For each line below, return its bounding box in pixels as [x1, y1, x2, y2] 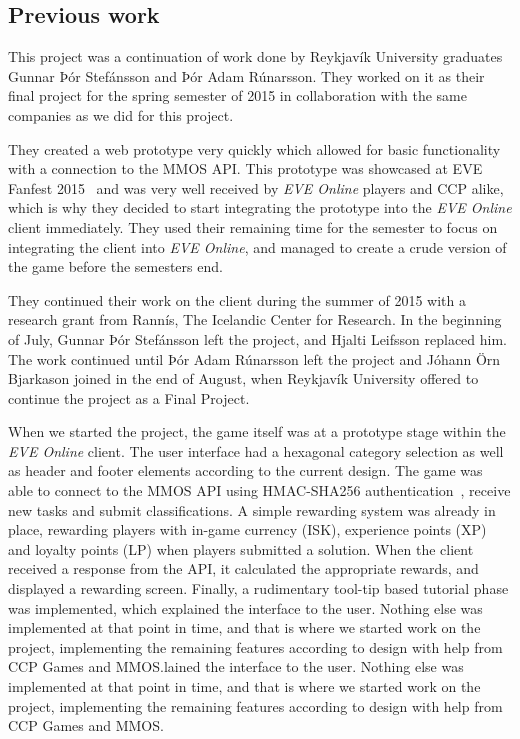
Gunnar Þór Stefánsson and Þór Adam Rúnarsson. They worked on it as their [8, 65, 485, 86]
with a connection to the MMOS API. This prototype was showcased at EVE [8, 158, 483, 179]
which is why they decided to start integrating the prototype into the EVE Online [8, 197, 512, 218]
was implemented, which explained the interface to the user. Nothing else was [8, 597, 483, 618]
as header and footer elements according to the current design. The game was [8, 460, 483, 481]
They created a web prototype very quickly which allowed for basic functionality [8, 138, 501, 159]
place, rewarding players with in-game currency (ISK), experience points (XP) [8, 519, 487, 540]
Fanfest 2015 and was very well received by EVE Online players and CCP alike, [8, 177, 504, 198]
